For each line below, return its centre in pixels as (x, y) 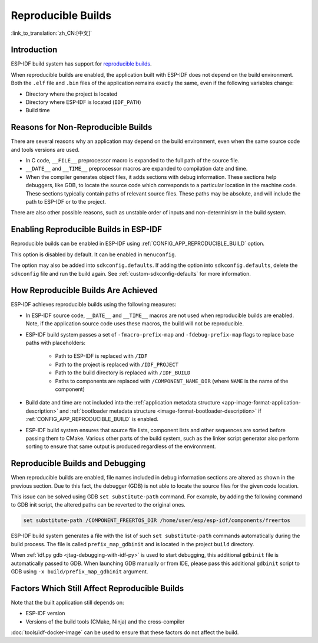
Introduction (34, 50)
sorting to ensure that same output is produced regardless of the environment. (121, 446)
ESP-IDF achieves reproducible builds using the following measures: (94, 305)
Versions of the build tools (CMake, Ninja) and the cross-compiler (105, 621)
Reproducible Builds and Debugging (78, 464)
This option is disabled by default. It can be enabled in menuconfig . (94, 254)
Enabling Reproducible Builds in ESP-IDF (86, 229)
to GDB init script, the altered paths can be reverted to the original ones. (98, 505)
